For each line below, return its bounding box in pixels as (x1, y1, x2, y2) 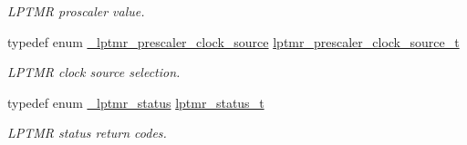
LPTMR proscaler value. (7, 2, 145, 20)
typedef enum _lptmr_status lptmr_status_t (7, 92, 265, 111)
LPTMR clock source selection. (7, 63, 181, 82)
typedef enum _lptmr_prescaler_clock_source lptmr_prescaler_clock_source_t (7, 32, 460, 51)
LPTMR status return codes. (7, 123, 167, 142)
